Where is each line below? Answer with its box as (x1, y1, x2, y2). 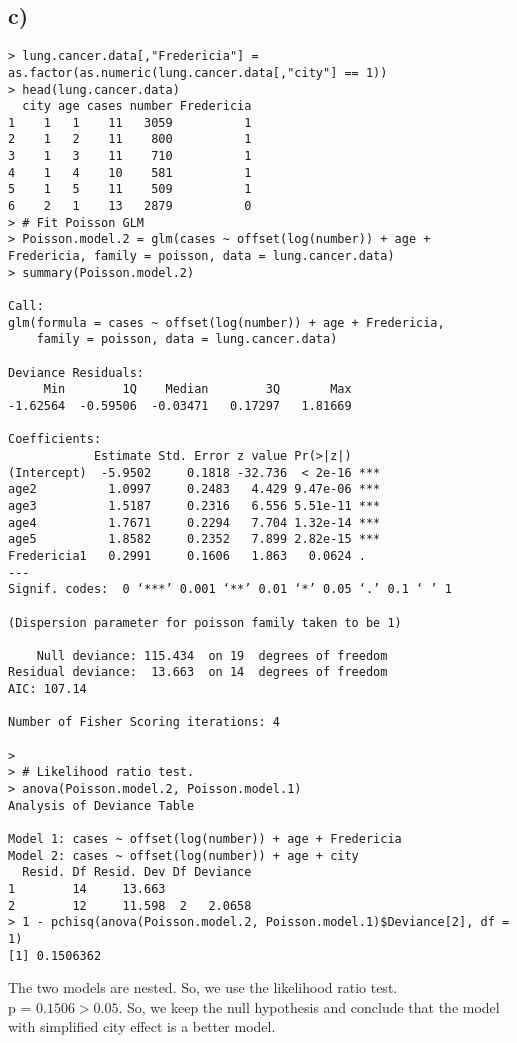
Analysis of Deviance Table (8, 798, 195, 813)
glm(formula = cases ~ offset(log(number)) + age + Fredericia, (8, 315, 445, 330)
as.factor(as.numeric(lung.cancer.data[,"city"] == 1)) (8, 65, 388, 80)
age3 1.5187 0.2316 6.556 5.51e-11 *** (8, 498, 381, 513)
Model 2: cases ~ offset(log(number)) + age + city (8, 848, 359, 863)
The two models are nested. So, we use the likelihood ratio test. (8, 977, 398, 998)
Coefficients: (8, 432, 102, 447)
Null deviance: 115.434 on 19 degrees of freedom (36, 648, 388, 663)
